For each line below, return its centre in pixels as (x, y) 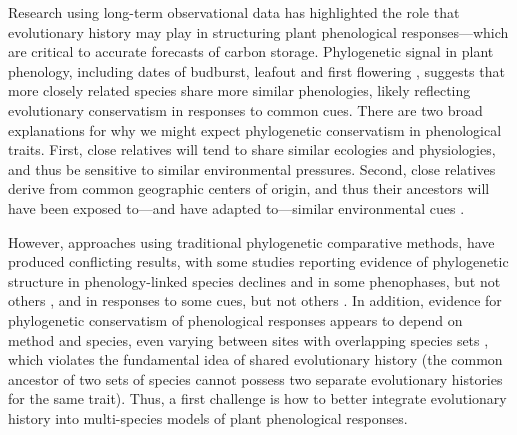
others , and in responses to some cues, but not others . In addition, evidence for (255, 300)
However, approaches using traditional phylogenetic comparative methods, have (251, 241)
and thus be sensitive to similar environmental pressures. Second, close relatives (252, 168)
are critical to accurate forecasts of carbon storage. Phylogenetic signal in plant (251, 51)
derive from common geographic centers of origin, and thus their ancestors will (249, 188)
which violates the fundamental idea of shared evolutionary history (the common (255, 359)
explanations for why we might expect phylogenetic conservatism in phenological (255, 129)
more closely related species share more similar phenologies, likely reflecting (239, 90)
